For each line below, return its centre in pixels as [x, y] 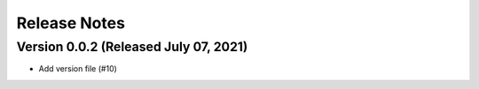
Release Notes [71, 23]
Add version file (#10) [78, 69]
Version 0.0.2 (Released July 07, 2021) [132, 47]
